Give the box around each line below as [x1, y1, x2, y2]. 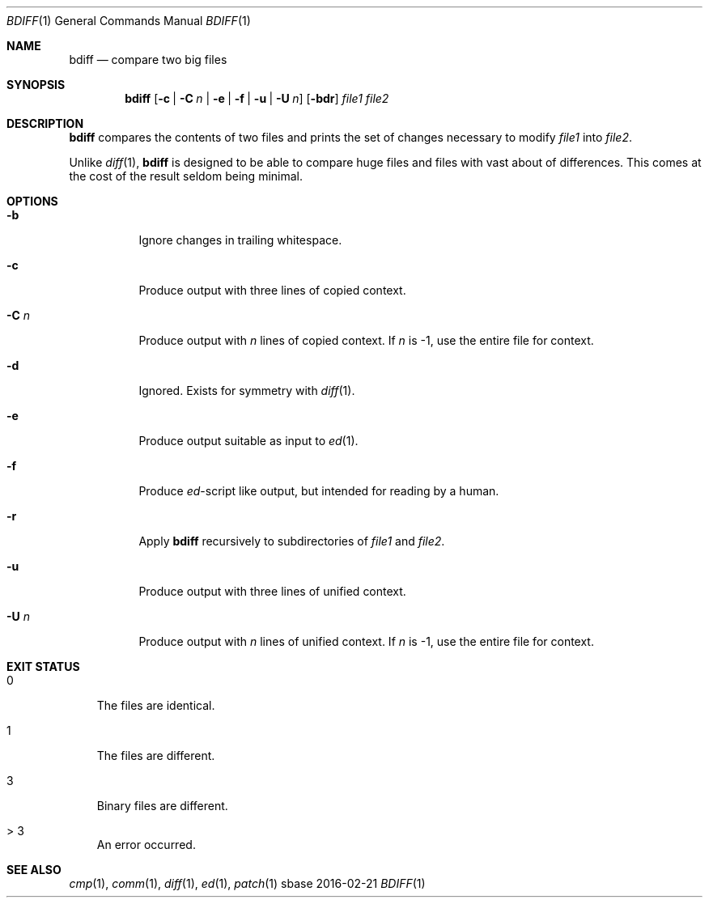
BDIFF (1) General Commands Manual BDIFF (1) [6, 14, 251, 28]
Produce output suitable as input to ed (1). [138, 434, 359, 448]
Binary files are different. [96, 799, 228, 813]
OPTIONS [6, 194, 58, 208]
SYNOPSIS [6, 78, 66, 91]
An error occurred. [96, 838, 196, 851]
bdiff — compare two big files [69, 53, 227, 66]
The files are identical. [96, 698, 215, 712]
